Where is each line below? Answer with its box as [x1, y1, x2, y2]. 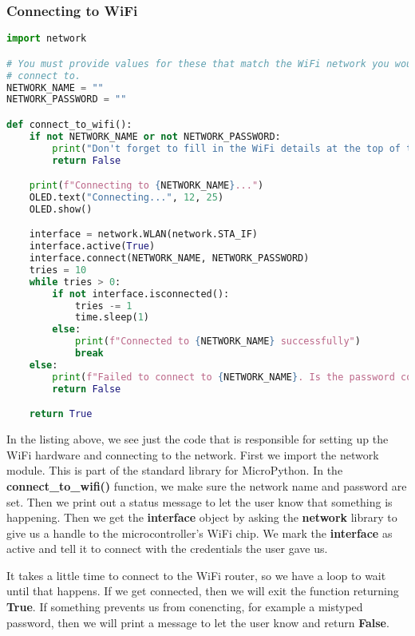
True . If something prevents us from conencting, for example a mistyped [6, 598, 363, 615]
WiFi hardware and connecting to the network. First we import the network [6, 446, 379, 463]
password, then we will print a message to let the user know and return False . [6, 614, 389, 630]
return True [29, 408, 93, 420]
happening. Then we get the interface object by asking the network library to [6, 509, 397, 526]
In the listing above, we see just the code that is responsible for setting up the [6, 431, 389, 447]
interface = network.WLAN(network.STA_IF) [29, 229, 259, 240]
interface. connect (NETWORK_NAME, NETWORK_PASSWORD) [29, 252, 310, 264]
